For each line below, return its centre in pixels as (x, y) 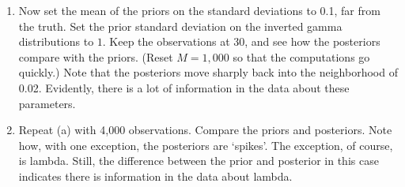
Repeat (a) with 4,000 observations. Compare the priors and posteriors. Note (205, 130)
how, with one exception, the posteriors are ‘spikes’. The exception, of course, (206, 145)
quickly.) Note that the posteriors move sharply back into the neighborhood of (208, 72)
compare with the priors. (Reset (96, 56)
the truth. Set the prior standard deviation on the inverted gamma (180, 26)
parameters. (47, 103)
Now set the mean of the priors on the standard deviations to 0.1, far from (199, 10)
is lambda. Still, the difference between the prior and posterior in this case (199, 161)
